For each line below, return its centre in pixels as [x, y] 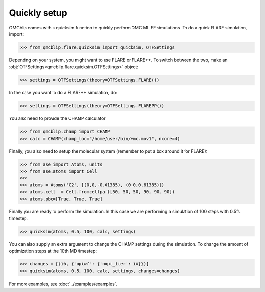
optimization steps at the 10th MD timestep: [53, 251]
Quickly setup [38, 13]
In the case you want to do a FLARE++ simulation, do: [63, 93]
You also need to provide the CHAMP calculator [57, 118]
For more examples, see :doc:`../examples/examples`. [63, 284]
